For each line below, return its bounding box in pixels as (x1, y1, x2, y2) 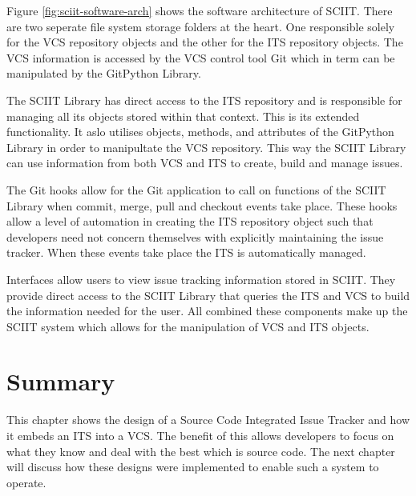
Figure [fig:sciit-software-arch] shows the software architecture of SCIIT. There (6, 2, 393, 18)
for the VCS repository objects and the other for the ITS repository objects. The (6, 34, 403, 50)
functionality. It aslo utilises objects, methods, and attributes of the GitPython (6, 123, 394, 140)
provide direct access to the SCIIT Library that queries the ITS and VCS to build (6, 286, 410, 303)
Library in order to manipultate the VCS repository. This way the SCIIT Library (6, 138, 406, 155)
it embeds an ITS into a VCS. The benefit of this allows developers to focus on (6, 427, 394, 443)
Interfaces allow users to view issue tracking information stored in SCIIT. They (6, 270, 396, 287)
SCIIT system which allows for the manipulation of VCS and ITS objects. (6, 318, 370, 334)
